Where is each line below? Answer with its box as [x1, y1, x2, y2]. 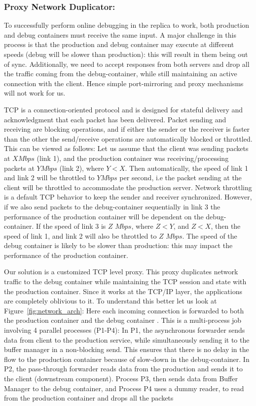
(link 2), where [59, 162, 104, 173]
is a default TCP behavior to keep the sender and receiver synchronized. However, [4, 192, 252, 202]
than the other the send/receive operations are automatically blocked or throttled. [4, 133, 253, 144]
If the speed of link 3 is [36, 221, 106, 231]
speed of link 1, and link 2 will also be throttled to [4, 230, 157, 241]
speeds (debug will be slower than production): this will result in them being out [4, 49, 248, 59]
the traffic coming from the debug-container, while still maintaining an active [4, 68, 237, 79]
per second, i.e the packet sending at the [119, 172, 242, 183]
